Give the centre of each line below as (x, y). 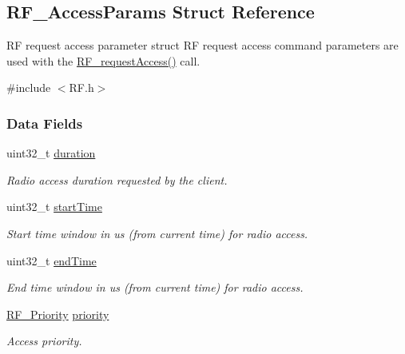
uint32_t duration (51, 153)
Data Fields (45, 123)
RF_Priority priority (58, 314)
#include (29, 88)
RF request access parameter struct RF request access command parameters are (202, 45)
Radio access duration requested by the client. (117, 179)
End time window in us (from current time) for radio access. (155, 287)
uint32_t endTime (52, 260)
